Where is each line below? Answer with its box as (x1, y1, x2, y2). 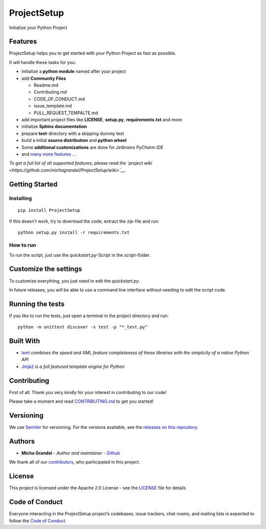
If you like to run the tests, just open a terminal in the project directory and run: (9, 313, 168, 319)
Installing (9, 195, 32, 202)
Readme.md (33, 82, 59, 88)
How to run (9, 242, 36, 249)
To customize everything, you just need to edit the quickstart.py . (9, 278, 140, 284)
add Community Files (21, 75, 66, 81)
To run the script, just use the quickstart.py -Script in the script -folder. (9, 252, 151, 258)
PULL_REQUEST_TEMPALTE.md (33, 110, 99, 116)
